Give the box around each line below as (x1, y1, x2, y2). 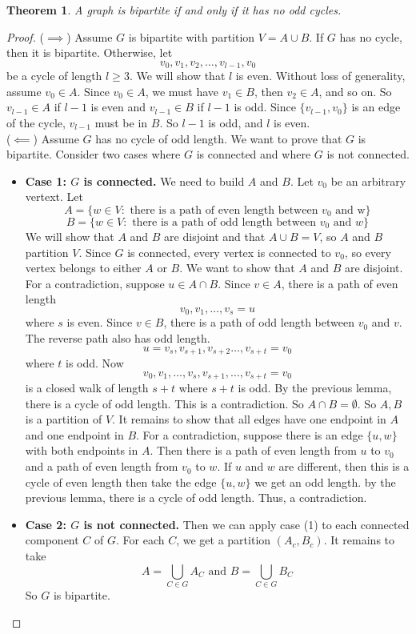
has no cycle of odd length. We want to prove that (95, 130, 342, 146)
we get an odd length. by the (254, 473, 396, 490)
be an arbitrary (330, 172, 406, 189)
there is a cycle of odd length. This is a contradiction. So (25, 395, 304, 411)
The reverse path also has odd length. (25, 330, 210, 346)
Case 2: (25, 516, 66, 532)
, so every (344, 243, 391, 260)
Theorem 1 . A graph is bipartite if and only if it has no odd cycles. (6, 2, 342, 18)
